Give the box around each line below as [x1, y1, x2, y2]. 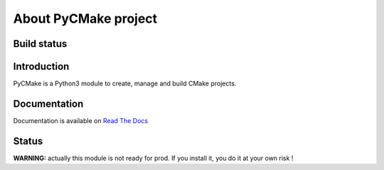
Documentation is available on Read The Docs [13, 116, 149, 124]
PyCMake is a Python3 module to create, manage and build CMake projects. [13, 79, 237, 88]
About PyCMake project [13, 11, 158, 26]
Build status [13, 38, 68, 50]
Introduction [13, 60, 70, 73]
